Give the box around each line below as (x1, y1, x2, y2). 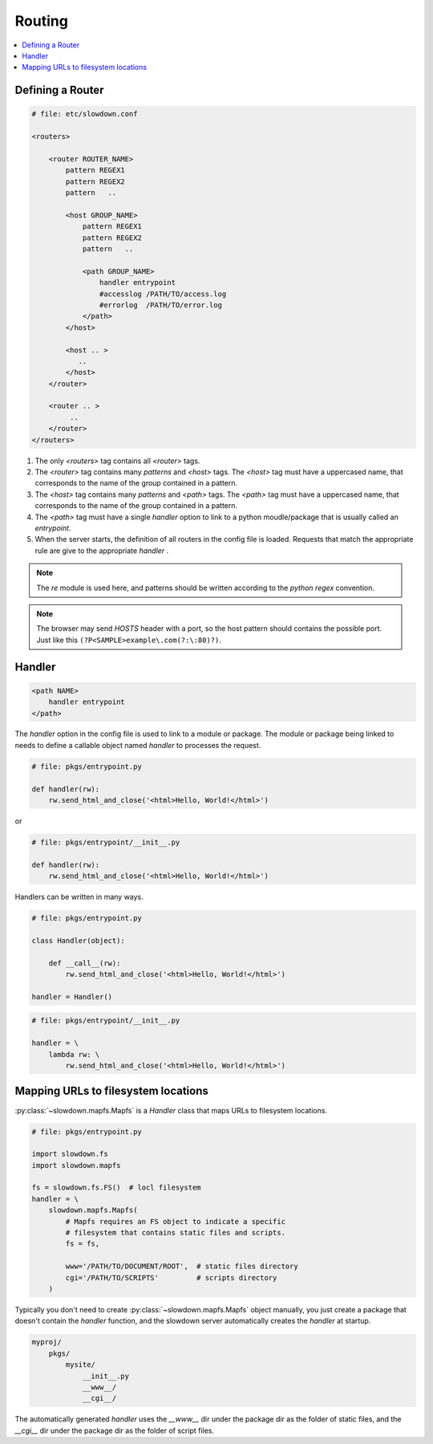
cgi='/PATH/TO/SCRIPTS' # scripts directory (65, 1273, 277, 1282)
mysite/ (65, 1361, 96, 1369)
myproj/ (31, 1337, 62, 1347)
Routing (14, 12, 68, 30)
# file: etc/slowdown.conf (31, 109, 138, 119)
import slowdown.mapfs (31, 1161, 121, 1169)
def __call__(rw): (48, 958, 121, 967)
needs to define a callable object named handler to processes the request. (14, 740, 261, 750)
